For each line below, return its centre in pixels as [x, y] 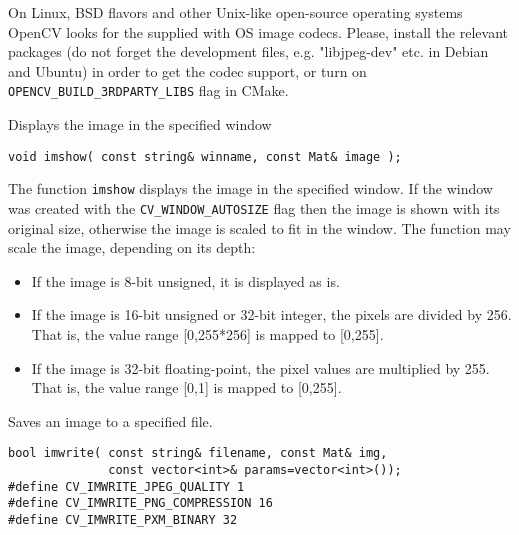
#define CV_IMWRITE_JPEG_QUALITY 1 [126, 486]
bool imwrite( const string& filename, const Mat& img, [198, 453]
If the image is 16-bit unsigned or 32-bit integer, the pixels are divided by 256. [271, 314]
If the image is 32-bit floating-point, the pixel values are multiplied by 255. [260, 367]
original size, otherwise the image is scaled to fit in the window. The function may [259, 227]
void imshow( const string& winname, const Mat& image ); [205, 156]
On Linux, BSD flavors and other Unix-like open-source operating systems [235, 12]
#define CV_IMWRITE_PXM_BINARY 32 [123, 519]
